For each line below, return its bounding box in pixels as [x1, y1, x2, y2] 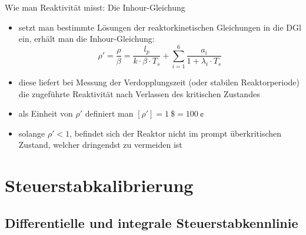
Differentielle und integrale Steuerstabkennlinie [5, 213, 298, 231]
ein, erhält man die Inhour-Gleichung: [18, 32, 155, 45]
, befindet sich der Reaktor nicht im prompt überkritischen [69, 127, 282, 139]
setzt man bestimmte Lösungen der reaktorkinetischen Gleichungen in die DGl [18, 21, 301, 33]
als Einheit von [18, 107, 73, 120]
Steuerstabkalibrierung [5, 173, 194, 197]
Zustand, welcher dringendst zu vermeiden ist [18, 138, 182, 151]
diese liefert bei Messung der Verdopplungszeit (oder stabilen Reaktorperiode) [18, 75, 300, 88]
